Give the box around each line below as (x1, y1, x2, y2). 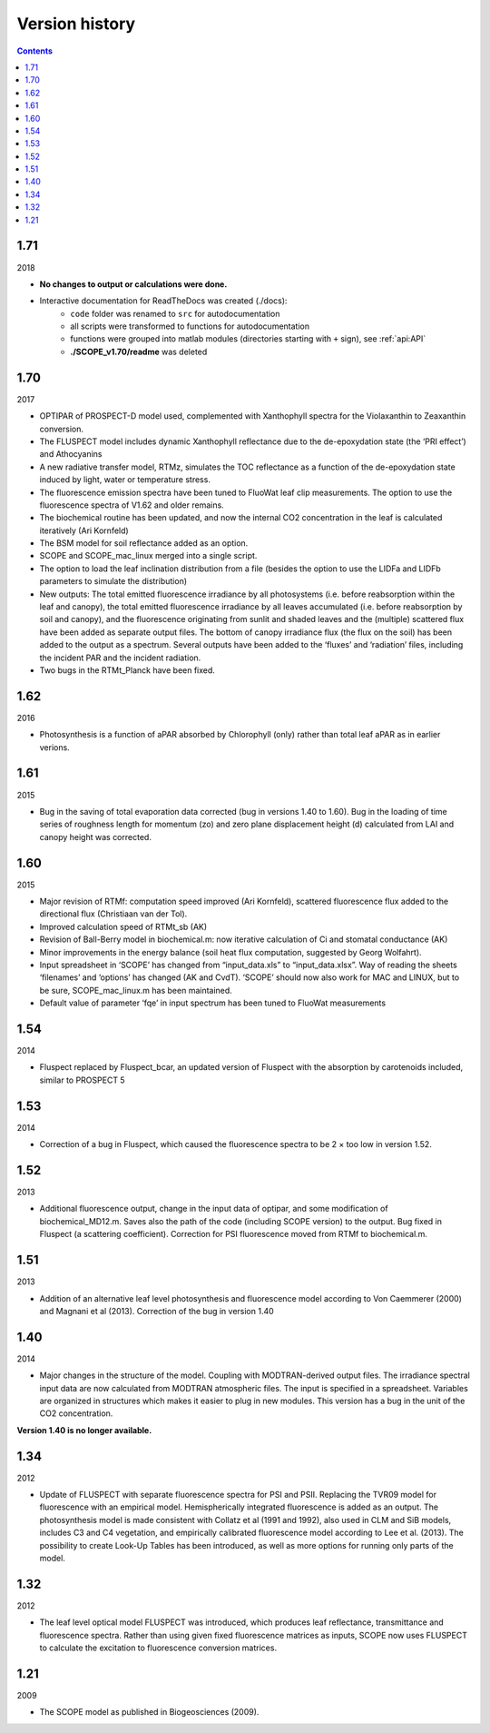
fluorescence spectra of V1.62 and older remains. (39, 500, 224, 510)
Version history (16, 14, 136, 34)
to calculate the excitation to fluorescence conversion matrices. (39, 1642, 277, 1653)
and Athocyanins (39, 449, 103, 460)
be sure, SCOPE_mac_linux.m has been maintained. (39, 985, 233, 995)
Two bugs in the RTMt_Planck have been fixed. (39, 664, 215, 676)
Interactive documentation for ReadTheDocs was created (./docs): (39, 295, 288, 306)
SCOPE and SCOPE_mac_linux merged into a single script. (39, 550, 258, 561)
